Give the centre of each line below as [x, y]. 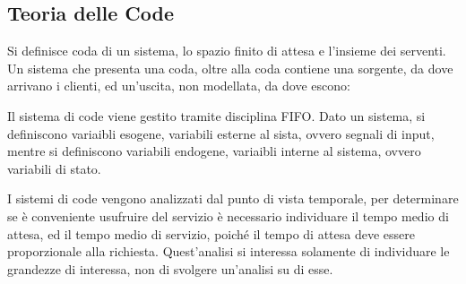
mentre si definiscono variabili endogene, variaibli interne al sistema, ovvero [214, 151]
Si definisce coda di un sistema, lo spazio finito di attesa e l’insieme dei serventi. [227, 51]
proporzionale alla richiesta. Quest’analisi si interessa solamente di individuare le [229, 251]
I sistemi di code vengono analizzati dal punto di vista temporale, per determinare [233, 198]
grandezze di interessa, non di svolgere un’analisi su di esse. [170, 268]
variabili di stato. [54, 168]
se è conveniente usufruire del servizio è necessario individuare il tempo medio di [228, 215]
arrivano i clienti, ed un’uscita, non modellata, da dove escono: [179, 86]
